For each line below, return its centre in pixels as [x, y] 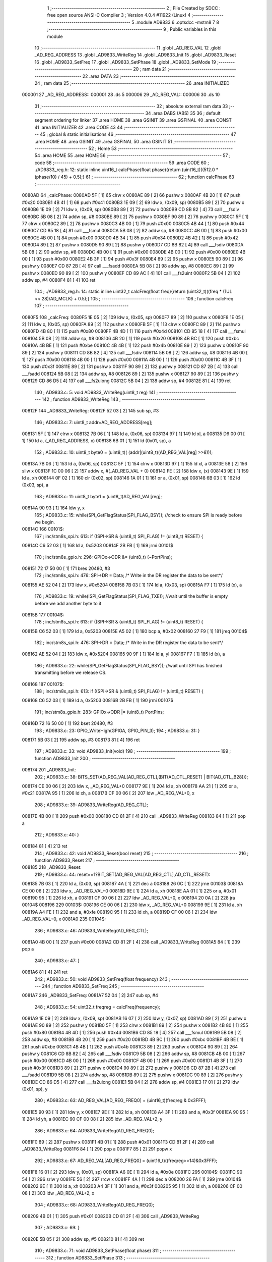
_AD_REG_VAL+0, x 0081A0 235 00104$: [64, 919]
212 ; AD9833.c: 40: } [57, 834]
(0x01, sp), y [35, 1089]
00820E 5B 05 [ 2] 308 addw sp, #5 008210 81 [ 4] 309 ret [83, 1239]
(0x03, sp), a [35, 485]
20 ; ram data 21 [150, 69]
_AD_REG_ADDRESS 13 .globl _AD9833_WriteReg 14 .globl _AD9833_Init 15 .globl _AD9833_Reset [135, 55]
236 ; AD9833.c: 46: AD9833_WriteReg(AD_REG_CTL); [91, 930]
